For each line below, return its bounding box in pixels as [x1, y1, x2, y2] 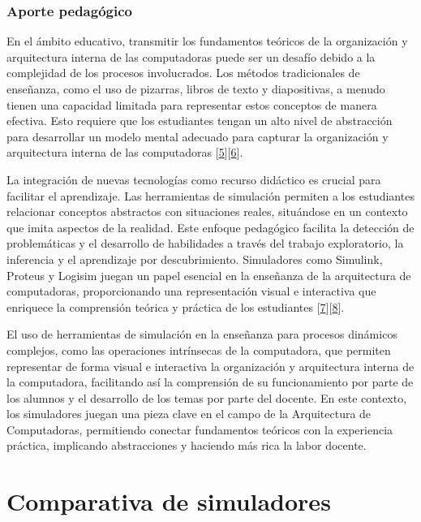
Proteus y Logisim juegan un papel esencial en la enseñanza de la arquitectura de [6, 266, 411, 283]
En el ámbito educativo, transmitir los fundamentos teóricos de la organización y [6, 32, 408, 50]
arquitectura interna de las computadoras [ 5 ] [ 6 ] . [6, 144, 243, 161]
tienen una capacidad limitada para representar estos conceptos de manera [6, 96, 377, 113]
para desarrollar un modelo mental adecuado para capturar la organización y [6, 127, 389, 145]
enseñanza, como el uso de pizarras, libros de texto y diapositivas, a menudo [6, 80, 385, 97]
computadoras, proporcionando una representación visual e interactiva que [6, 283, 376, 300]
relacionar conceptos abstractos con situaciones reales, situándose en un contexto [6, 203, 408, 220]
